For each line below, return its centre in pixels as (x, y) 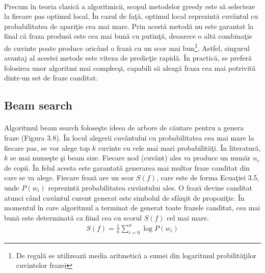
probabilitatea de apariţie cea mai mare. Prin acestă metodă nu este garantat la (129, 26)
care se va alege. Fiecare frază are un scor (69, 178)
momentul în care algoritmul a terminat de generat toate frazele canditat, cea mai (132, 208)
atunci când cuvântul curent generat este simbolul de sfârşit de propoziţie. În (124, 197)
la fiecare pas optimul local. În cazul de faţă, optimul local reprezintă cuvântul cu (131, 16)
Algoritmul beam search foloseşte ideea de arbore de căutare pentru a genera (124, 128)
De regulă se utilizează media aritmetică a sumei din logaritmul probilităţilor (136, 255)
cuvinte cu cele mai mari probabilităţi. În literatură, (179, 147)
